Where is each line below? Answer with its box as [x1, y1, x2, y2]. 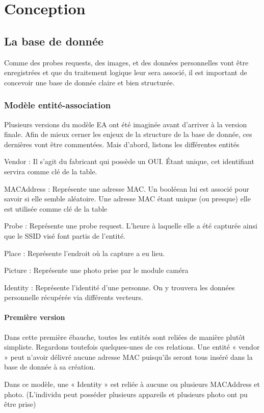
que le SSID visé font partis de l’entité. [4, 230, 125, 241]
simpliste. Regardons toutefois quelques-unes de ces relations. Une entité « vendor [4, 341, 260, 352]
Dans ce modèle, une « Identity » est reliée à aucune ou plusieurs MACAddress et [4, 379, 260, 389]
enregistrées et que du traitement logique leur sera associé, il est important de [4, 67, 247, 78]
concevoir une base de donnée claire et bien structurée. [4, 77, 175, 87]
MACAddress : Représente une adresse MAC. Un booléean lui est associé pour [4, 183, 249, 194]
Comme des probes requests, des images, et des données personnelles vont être [4, 57, 249, 67]
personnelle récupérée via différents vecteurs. [4, 292, 144, 303]
